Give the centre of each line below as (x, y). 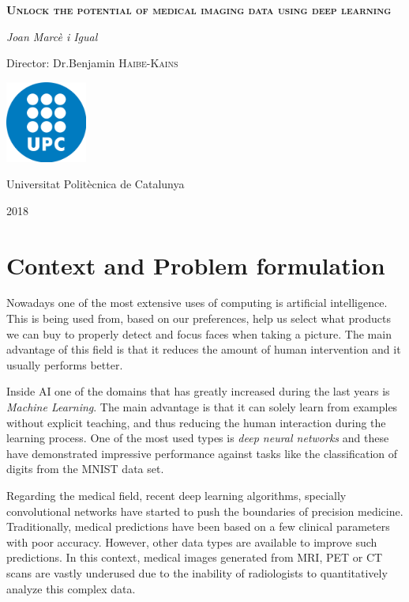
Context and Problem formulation (196, 265)
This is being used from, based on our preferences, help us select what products (199, 318)
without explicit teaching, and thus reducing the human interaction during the (196, 422)
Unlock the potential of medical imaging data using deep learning (199, 9)
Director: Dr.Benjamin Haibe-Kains (92, 63)
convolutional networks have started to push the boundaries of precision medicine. (205, 511)
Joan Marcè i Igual (52, 36)
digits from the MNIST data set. (85, 469)
